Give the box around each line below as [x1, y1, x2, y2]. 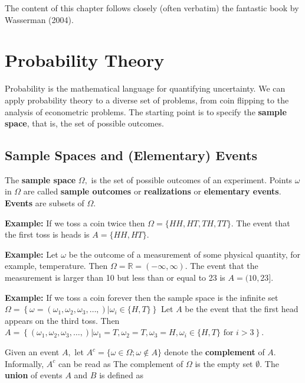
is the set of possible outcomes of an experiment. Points [91, 173, 293, 186]
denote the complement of [164, 346, 265, 358]
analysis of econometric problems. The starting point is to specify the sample [5, 105, 287, 118]
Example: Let [5, 248, 58, 260]
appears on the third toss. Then [5, 314, 120, 326]
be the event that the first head [185, 303, 299, 315]
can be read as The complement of [58, 357, 183, 369]
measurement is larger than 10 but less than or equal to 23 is [5, 271, 225, 284]
